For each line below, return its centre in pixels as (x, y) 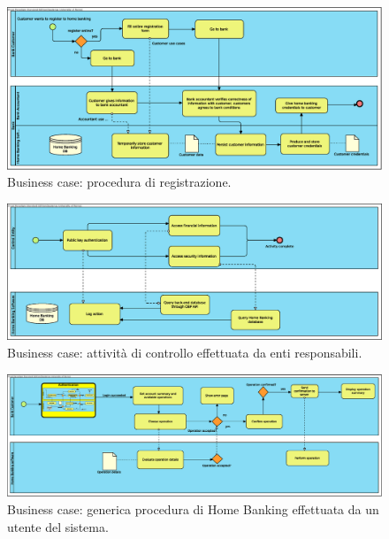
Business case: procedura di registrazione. (119, 182)
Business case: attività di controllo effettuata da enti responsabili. (185, 353)
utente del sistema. (58, 526)
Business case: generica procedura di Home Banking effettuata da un (193, 508)
